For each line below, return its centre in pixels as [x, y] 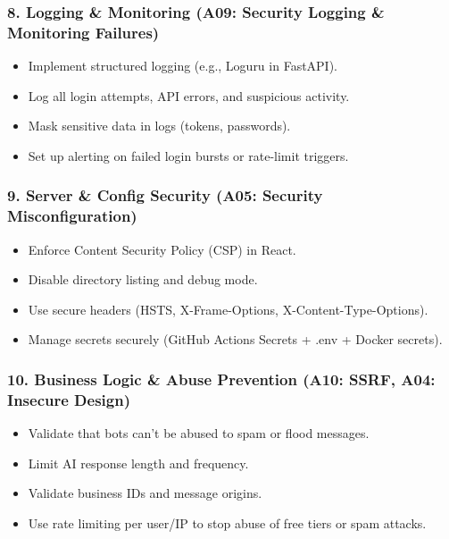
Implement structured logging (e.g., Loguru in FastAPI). [183, 66]
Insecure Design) [69, 399]
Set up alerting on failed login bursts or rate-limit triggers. [188, 155]
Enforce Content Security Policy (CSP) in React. [162, 249]
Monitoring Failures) [83, 32]
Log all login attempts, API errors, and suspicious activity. [189, 95]
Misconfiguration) [72, 216]
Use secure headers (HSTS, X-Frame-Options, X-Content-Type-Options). [228, 309]
